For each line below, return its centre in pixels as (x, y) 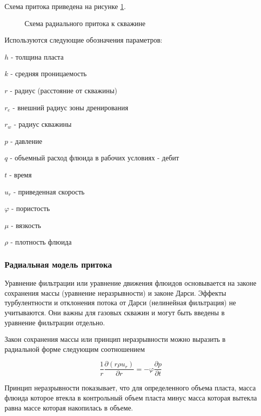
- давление (26, 141)
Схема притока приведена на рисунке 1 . (65, 6)
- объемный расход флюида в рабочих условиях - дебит (94, 158)
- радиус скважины (43, 124)
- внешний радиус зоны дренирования (71, 107)
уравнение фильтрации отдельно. (55, 322)
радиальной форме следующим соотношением (75, 349)
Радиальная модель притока (58, 264)
